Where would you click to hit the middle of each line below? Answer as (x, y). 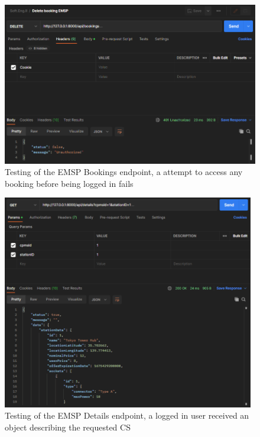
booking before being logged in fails (69, 183)
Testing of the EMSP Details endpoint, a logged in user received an (127, 415)
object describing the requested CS (68, 427)
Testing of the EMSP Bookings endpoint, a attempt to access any (124, 172)
